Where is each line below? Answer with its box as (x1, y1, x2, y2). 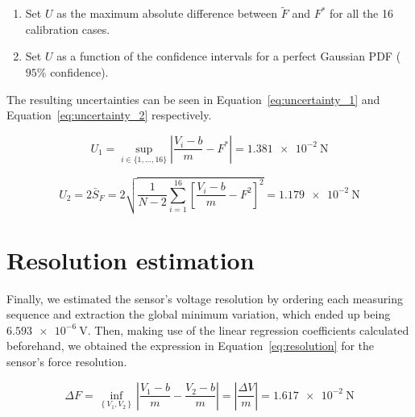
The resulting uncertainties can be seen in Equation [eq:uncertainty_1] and (6, 90, 380, 107)
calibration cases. (25, 20, 110, 37)
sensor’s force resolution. (6, 353, 127, 369)
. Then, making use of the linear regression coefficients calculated (87, 321, 409, 338)
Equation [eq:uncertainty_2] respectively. (6, 106, 212, 123)
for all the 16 (330, 5, 393, 22)
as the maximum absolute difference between (56, 5, 278, 22)
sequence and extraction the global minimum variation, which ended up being (6, 306, 391, 323)
